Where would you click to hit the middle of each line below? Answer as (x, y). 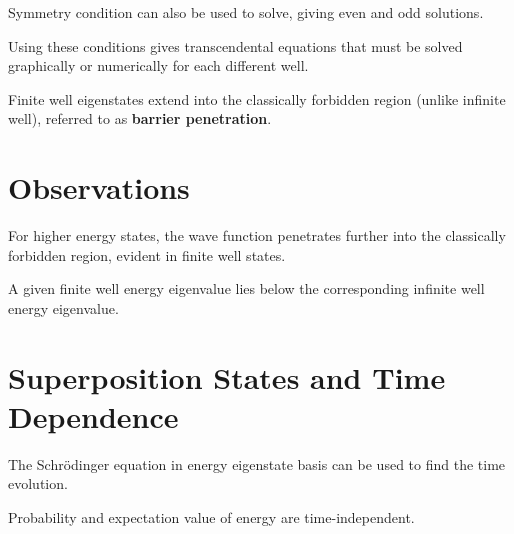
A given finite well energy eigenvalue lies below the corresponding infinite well (246, 288)
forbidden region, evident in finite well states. (147, 254)
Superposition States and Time (227, 376)
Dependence (93, 415)
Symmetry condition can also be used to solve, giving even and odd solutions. (246, 12)
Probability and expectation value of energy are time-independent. (211, 516)
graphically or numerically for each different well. (158, 65)
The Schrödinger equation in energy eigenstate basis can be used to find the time (257, 463)
